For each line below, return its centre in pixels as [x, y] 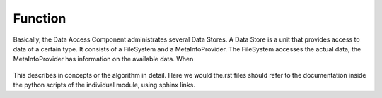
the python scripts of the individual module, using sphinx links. [104, 85]
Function [40, 18]
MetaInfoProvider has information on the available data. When [103, 59]
